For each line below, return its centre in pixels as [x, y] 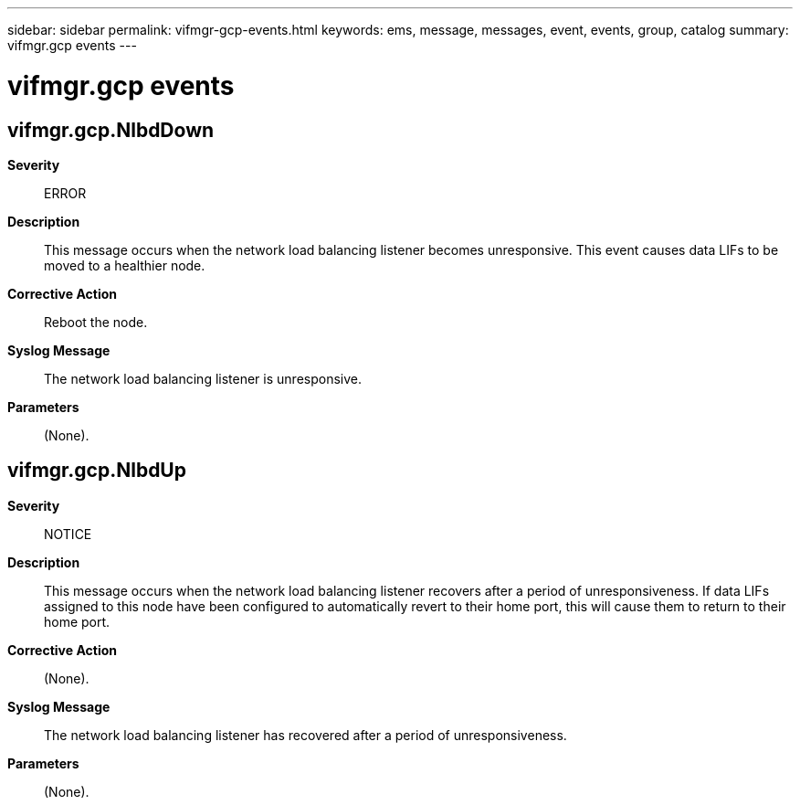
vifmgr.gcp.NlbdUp [97, 471]
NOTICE [68, 534]
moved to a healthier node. [125, 265]
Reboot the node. [96, 322]
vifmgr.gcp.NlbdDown [111, 130]
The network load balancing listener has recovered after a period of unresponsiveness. [305, 735]
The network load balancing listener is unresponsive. [203, 378]
